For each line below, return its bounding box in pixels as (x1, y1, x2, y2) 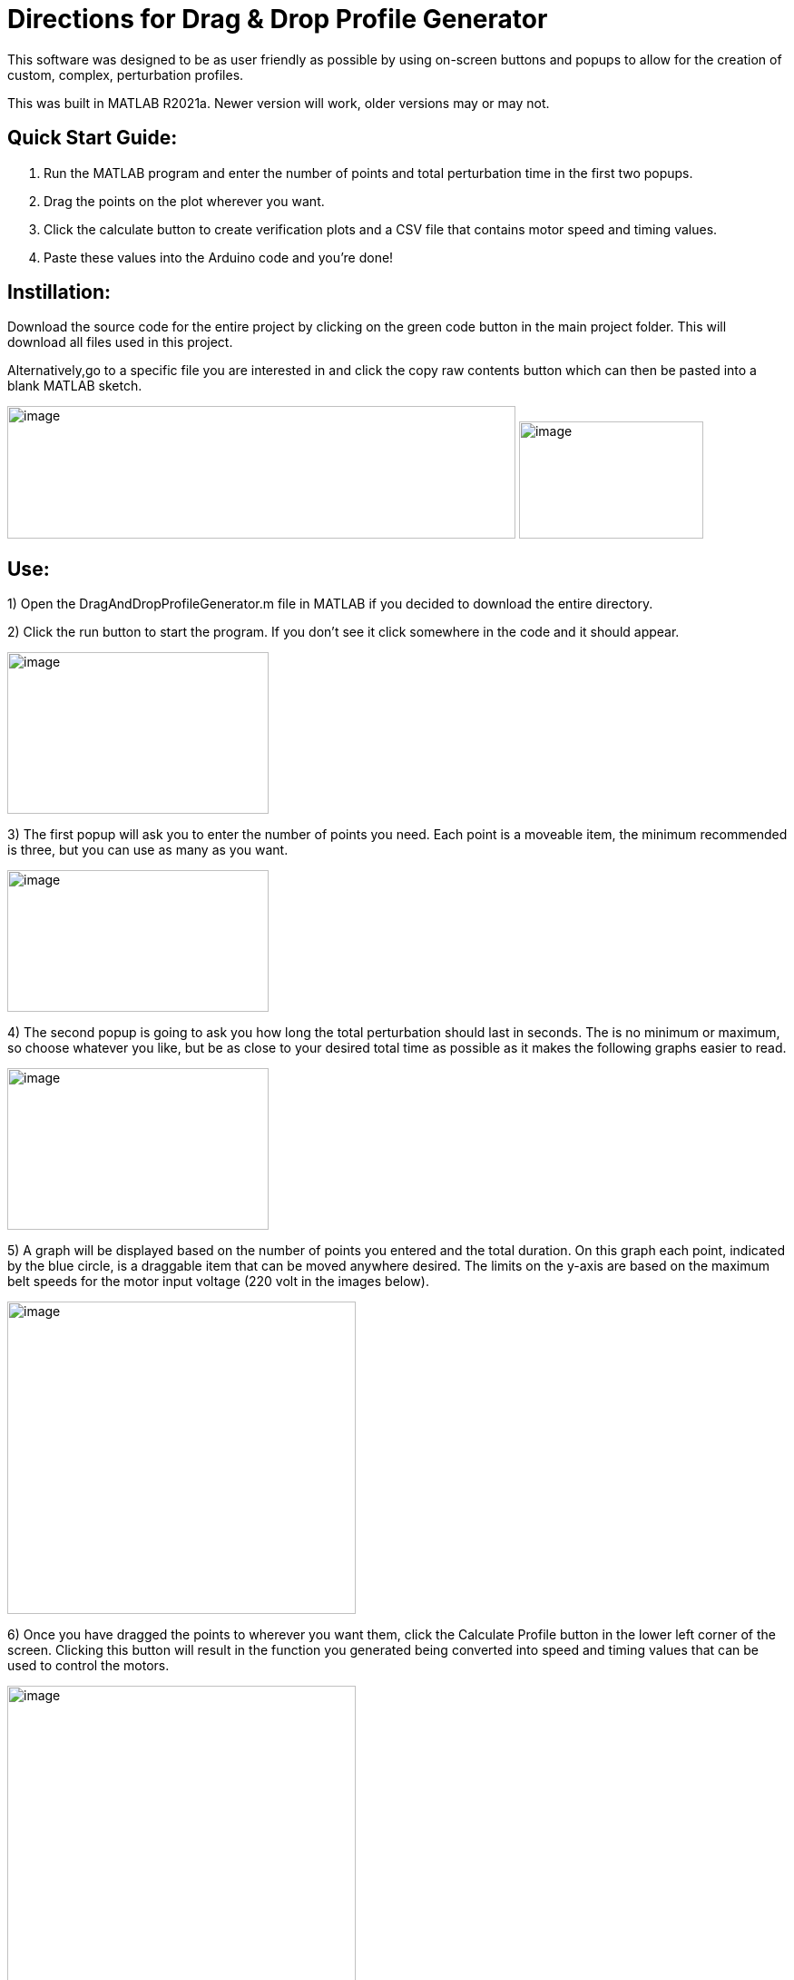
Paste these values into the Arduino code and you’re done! (44, 249, 394, 265)
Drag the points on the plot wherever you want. (44, 193, 325, 209)
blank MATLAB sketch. (7, 378, 142, 394)
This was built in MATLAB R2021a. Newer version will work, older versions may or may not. (7, 94, 550, 111)
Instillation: (7, 281, 112, 304)
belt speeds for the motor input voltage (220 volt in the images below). (7, 1273, 429, 1290)
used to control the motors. (7, 1658, 170, 1674)
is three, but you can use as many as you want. (7, 842, 289, 858)
